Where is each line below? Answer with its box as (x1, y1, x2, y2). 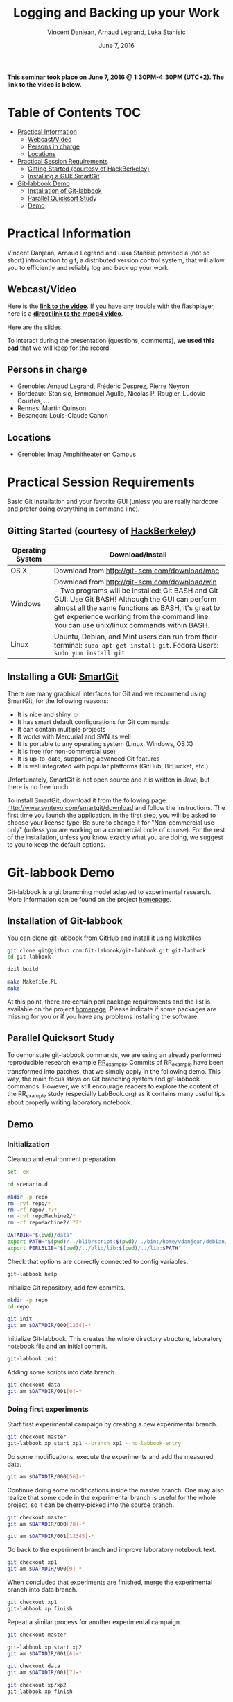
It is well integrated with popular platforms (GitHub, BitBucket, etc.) (17, 761, 209, 770)
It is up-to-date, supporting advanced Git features (17, 755, 160, 763)
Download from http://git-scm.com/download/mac (53, 566, 220, 575)
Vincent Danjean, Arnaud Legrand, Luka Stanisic (47, 28, 186, 36)
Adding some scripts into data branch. (7, 1368, 116, 1376)
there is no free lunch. (7, 782, 71, 791)
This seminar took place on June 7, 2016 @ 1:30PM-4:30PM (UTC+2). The (7, 73, 224, 81)
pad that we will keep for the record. (7, 344, 111, 352)
